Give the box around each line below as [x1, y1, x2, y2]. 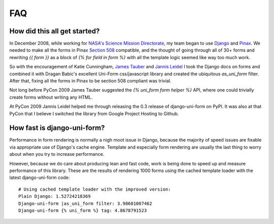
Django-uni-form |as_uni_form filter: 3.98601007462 [18, 200, 152, 206]
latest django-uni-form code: [9, 174, 70, 181]
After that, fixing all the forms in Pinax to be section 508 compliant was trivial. [9, 78, 172, 84]
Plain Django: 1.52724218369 [18, 194, 91, 199]
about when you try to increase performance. [9, 151, 105, 157]
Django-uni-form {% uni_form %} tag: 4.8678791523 [18, 208, 147, 213]
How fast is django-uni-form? [9, 124, 105, 132]
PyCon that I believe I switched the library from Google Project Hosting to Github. [9, 110, 179, 116]
